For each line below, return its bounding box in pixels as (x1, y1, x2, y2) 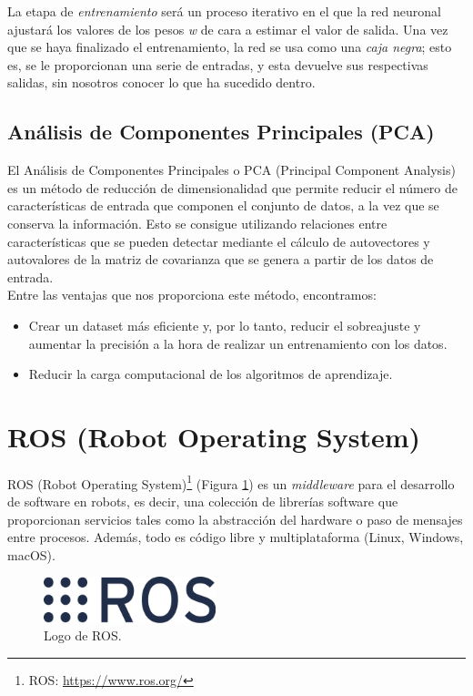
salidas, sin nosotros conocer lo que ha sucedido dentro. (7, 73, 316, 92)
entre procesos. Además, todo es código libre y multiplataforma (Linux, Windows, (7, 527, 464, 547)
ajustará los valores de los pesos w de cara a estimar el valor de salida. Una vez (7, 19, 448, 38)
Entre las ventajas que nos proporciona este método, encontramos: (7, 285, 377, 304)
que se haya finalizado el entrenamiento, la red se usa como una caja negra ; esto (7, 37, 452, 56)
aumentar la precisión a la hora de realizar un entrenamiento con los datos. (28, 333, 448, 353)
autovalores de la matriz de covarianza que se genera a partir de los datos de (7, 250, 434, 269)
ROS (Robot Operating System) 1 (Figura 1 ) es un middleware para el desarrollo (7, 471, 455, 493)
